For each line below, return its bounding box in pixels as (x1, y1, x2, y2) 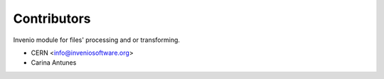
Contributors (13, 11, 92, 26)
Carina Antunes (31, 58, 77, 67)
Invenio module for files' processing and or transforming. (13, 36, 181, 44)
